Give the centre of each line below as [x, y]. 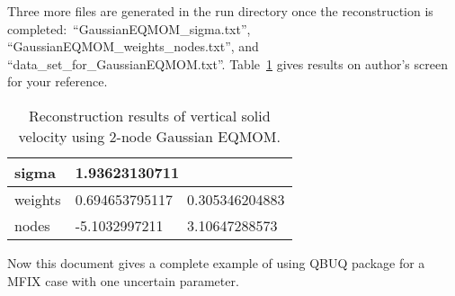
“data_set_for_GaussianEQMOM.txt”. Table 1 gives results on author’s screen [227, 63]
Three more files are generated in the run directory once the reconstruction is [220, 11]
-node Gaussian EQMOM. [198, 136]
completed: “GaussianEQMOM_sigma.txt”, [129, 28]
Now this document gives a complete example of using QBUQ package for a [216, 262]
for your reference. [58, 81]
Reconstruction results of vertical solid [149, 115]
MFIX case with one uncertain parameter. [123, 280]
